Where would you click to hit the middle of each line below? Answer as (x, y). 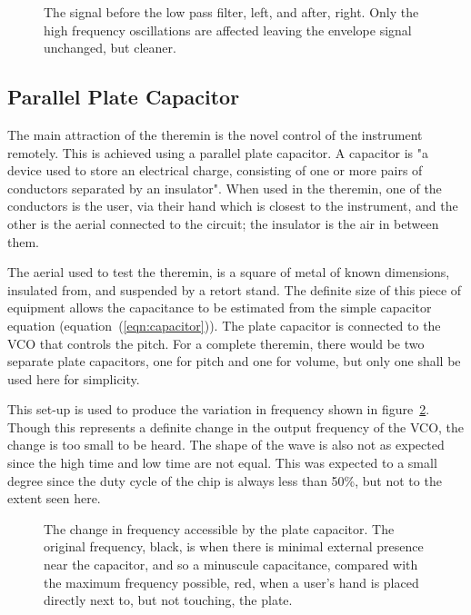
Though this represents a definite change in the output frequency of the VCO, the (236, 427)
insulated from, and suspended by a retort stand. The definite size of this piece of (235, 289)
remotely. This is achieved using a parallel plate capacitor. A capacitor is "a (218, 152)
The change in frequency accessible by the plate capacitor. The (219, 528)
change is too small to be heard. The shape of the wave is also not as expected (226, 445)
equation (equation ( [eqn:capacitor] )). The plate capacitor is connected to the (224, 325)
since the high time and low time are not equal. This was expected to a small (222, 463)
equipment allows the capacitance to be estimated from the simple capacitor (220, 307)
